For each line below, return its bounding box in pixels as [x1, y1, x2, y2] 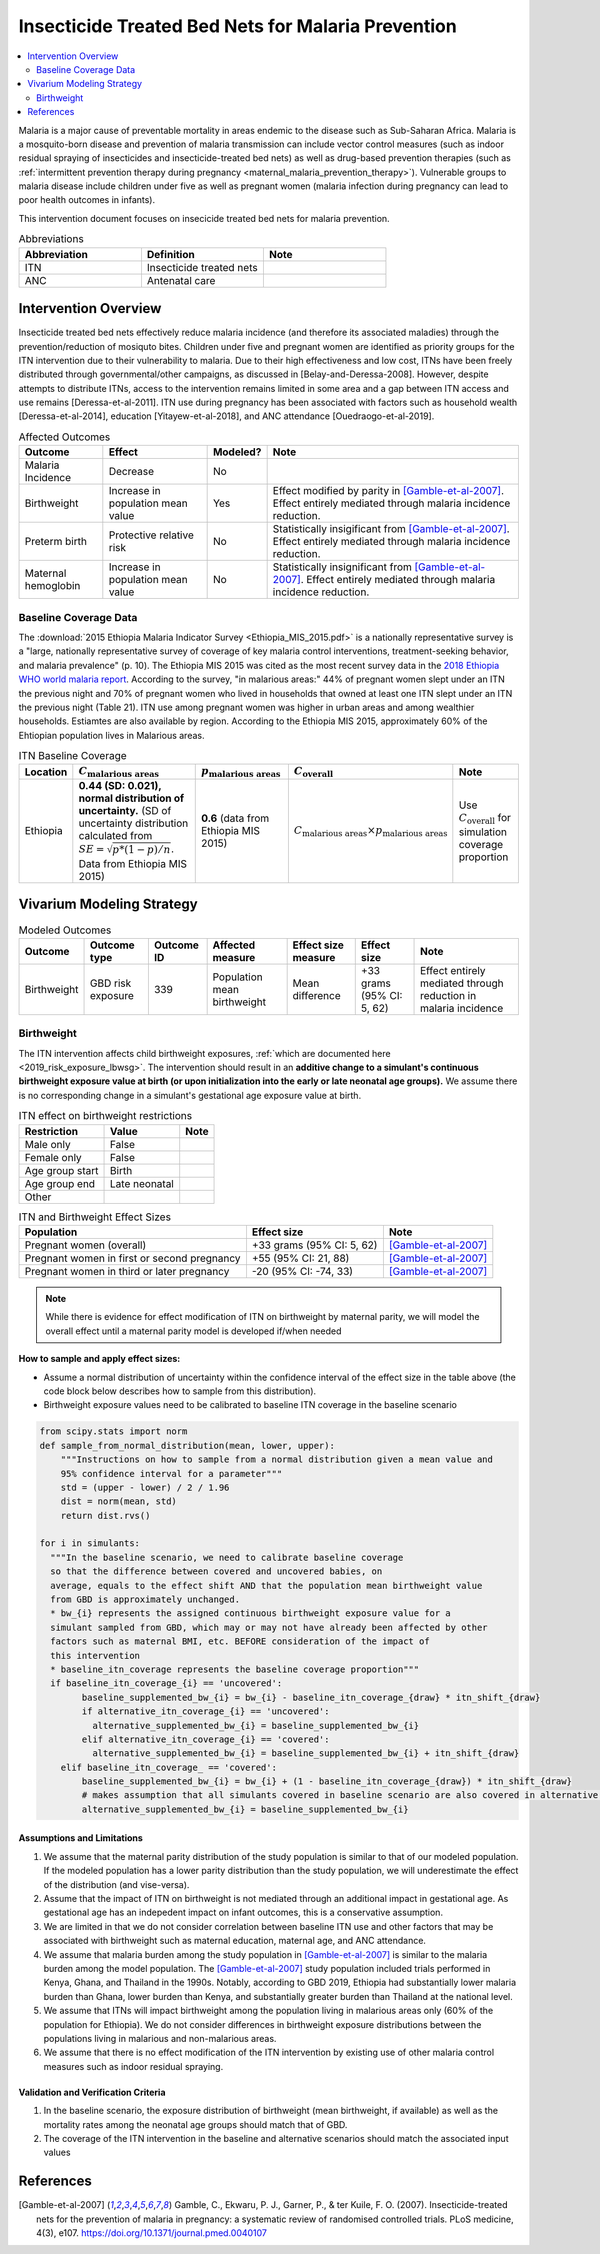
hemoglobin [24, 579, 81, 593]
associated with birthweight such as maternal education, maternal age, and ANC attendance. [43, 1935, 427, 1947]
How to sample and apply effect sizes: [18, 1353, 181, 1365]
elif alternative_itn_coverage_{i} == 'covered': [81, 1733, 330, 1745]
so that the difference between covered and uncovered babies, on [50, 1566, 383, 1577]
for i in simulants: [39, 1538, 140, 1549]
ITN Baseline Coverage [18, 749, 127, 763]
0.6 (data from [200, 811, 270, 825]
